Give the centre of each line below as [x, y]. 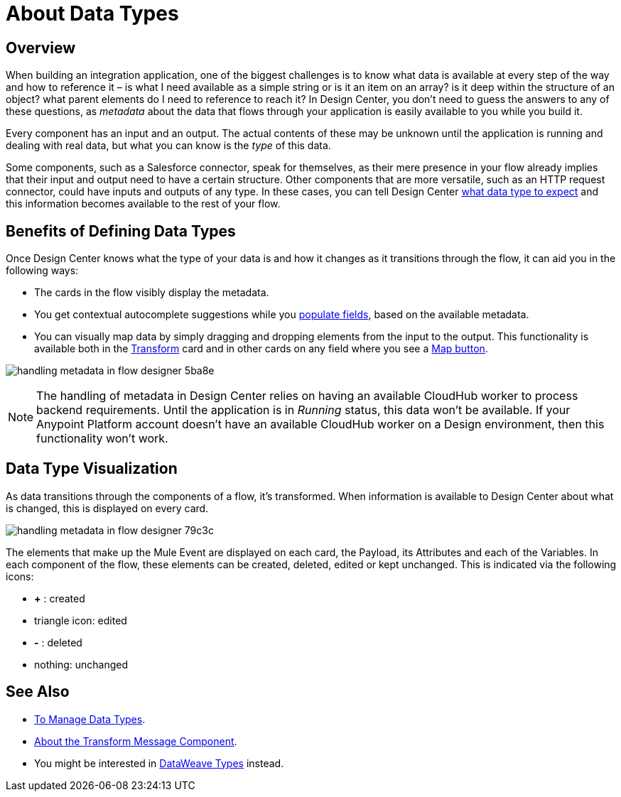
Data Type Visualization [92, 469]
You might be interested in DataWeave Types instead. [159, 763]
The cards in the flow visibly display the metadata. [152, 293]
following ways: [42, 271]
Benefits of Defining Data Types [121, 231]
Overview [41, 48]
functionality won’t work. [102, 439]
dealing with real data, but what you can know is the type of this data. [168, 146]
